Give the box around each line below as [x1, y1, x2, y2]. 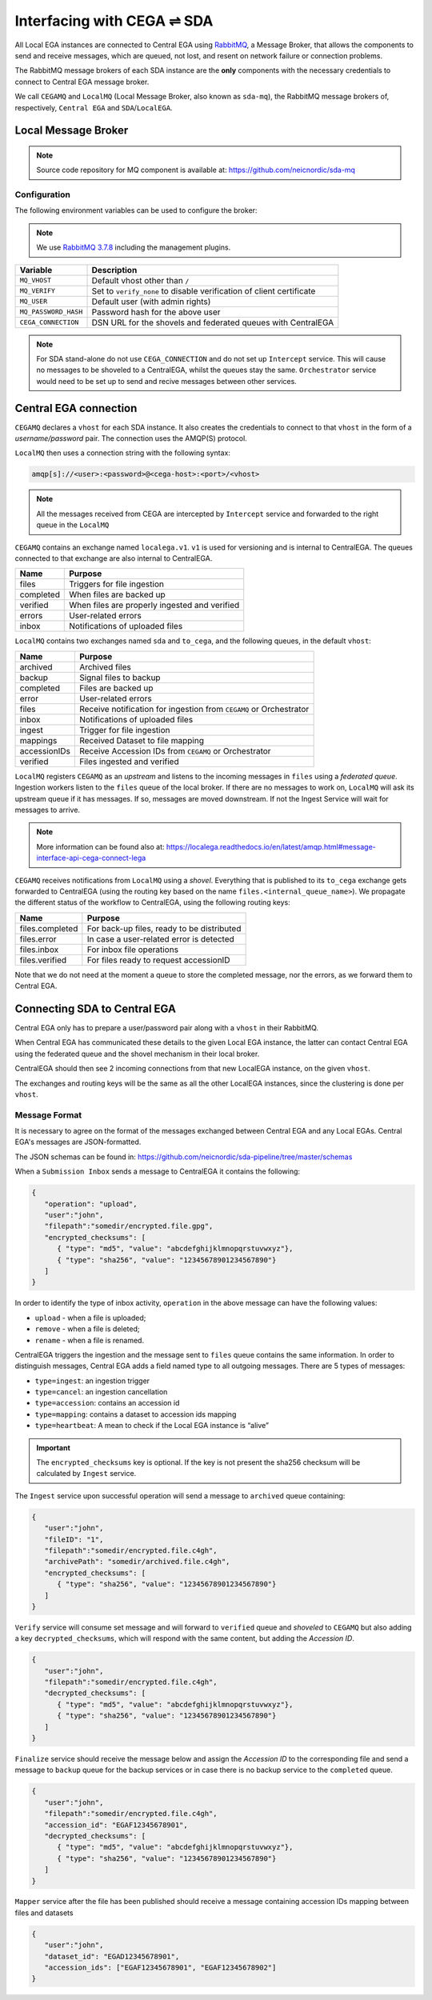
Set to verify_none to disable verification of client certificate [91, 285, 316, 296]
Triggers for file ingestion [69, 578, 164, 590]
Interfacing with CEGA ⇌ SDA [14, 12, 214, 30]
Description [91, 264, 138, 275]
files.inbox [19, 944, 59, 955]
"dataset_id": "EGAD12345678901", [44, 1952, 180, 1961]
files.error [19, 933, 57, 944]
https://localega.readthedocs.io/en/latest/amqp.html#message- [166, 842, 376, 851]
